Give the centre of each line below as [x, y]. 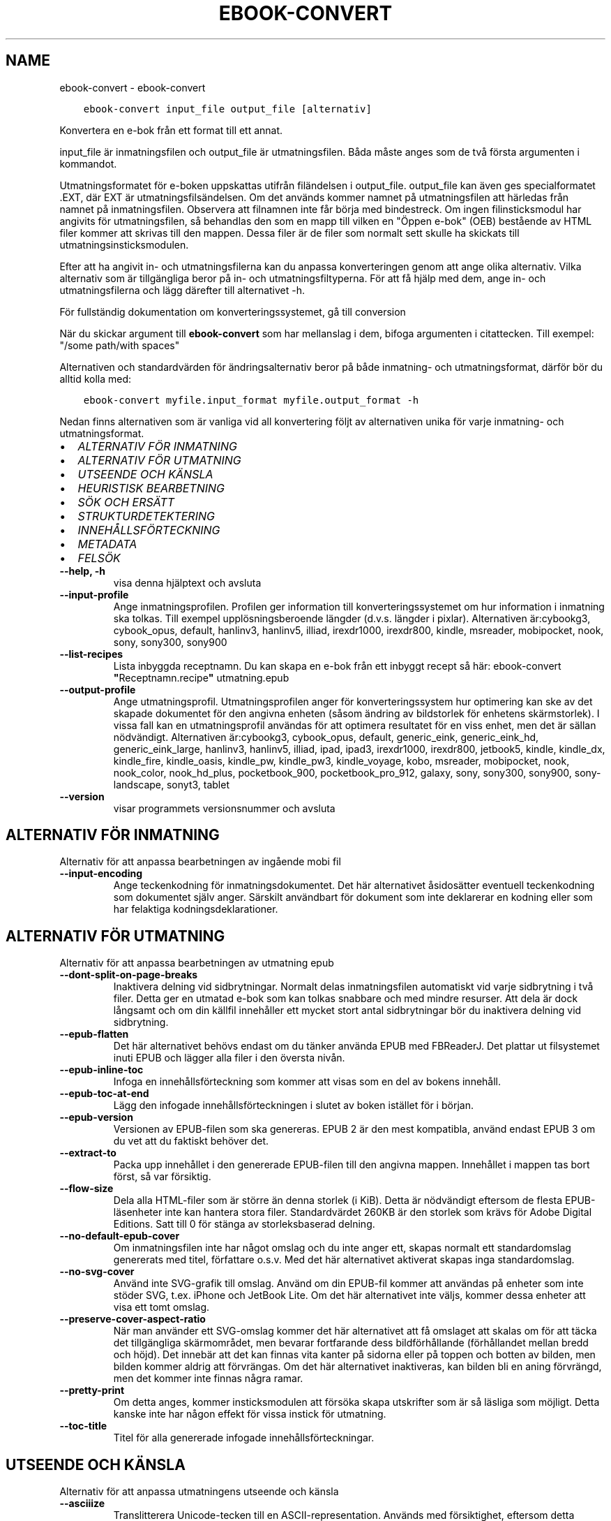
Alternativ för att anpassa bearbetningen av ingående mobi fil [200, 862]
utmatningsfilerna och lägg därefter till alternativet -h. [182, 290]
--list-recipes [91, 654]
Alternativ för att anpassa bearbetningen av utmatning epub [197, 963]
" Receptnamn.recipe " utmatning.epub [201, 677]
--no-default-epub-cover [120, 1236]
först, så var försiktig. [162, 1177]
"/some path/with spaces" [120, 345]
